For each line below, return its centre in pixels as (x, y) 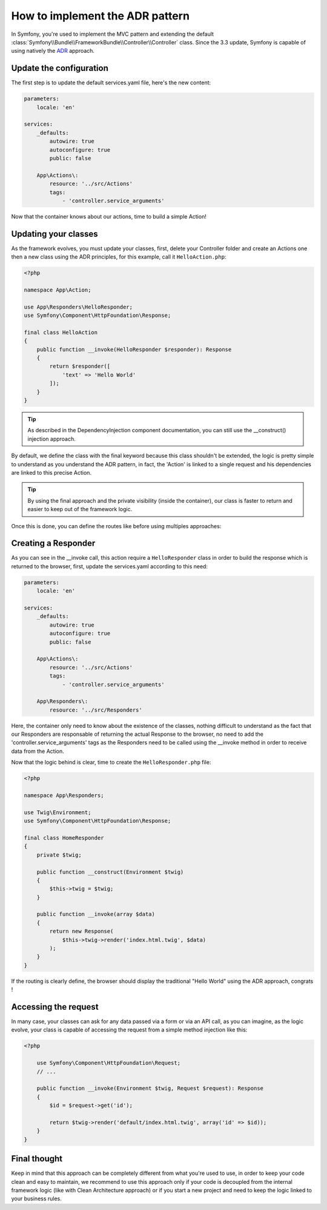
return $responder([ (80, 366)
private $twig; (59, 855)
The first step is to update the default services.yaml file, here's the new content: (111, 83)
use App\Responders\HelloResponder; (78, 307)
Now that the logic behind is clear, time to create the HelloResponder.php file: (111, 763)
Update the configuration (60, 68)
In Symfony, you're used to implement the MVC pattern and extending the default (113, 34)
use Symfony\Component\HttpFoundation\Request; (109, 1063)
